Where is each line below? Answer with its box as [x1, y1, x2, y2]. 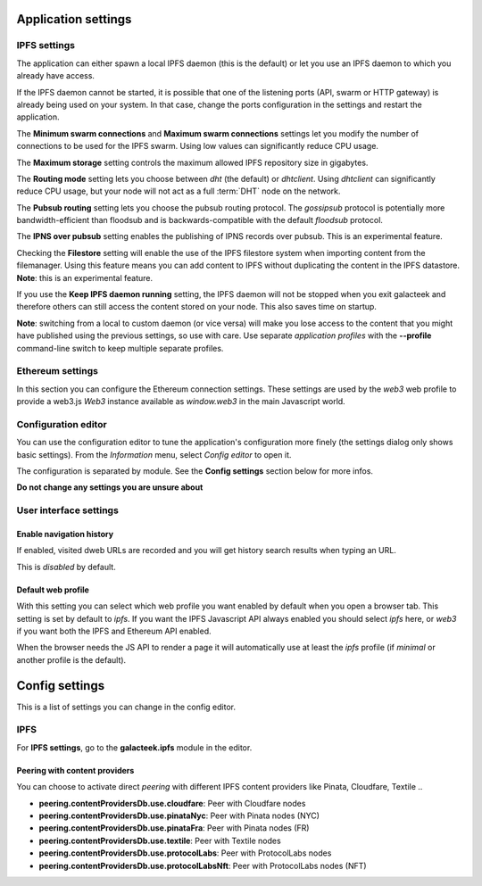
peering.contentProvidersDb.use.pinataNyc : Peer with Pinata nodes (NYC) [38, 810, 320, 821]
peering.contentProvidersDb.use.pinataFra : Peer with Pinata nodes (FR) [38, 823, 310, 833]
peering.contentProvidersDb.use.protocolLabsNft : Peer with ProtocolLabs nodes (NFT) [38, 860, 367, 871]
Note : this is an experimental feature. [16, 272, 154, 283]
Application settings [16, 12, 132, 27]
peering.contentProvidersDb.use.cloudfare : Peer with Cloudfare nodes [38, 798, 306, 808]
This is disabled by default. [16, 561, 116, 572]
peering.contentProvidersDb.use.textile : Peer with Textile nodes [38, 835, 281, 846]
